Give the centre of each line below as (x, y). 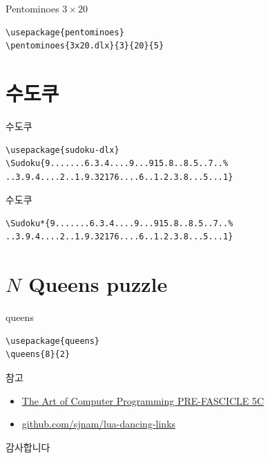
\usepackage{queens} (53, 341)
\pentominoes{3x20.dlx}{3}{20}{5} (85, 46)
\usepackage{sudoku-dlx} (62, 150)
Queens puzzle (98, 284)
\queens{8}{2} (38, 355)
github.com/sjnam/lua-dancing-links (99, 424)
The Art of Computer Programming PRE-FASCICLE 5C (143, 400)
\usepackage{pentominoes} (65, 32)
